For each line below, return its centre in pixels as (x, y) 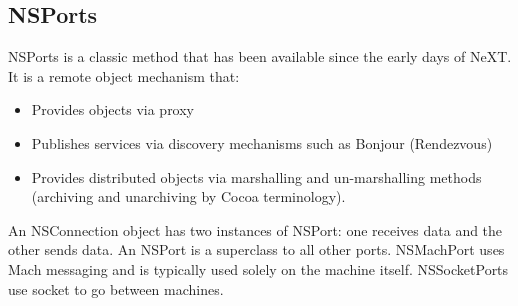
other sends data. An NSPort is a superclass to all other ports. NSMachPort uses (256, 249)
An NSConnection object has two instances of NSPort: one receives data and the (255, 229)
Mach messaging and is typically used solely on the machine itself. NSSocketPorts (258, 268)
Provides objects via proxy (113, 109)
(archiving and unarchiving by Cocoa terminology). (188, 196)
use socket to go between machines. (116, 288)
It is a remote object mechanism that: (124, 75)
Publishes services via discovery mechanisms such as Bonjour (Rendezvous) (262, 142)
